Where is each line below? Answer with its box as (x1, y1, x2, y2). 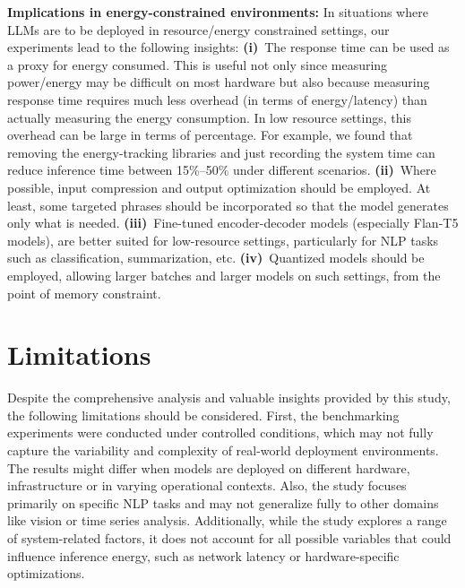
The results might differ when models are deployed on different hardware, (7, 458, 410, 477)
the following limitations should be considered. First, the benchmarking (7, 405, 400, 424)
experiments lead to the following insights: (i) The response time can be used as (7, 38, 450, 56)
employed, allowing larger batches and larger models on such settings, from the (7, 265, 441, 284)
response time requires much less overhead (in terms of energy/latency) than (7, 90, 427, 108)
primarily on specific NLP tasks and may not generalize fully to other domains (7, 493, 439, 512)
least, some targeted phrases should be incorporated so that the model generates (7, 195, 449, 214)
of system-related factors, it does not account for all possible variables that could (7, 528, 452, 547)
